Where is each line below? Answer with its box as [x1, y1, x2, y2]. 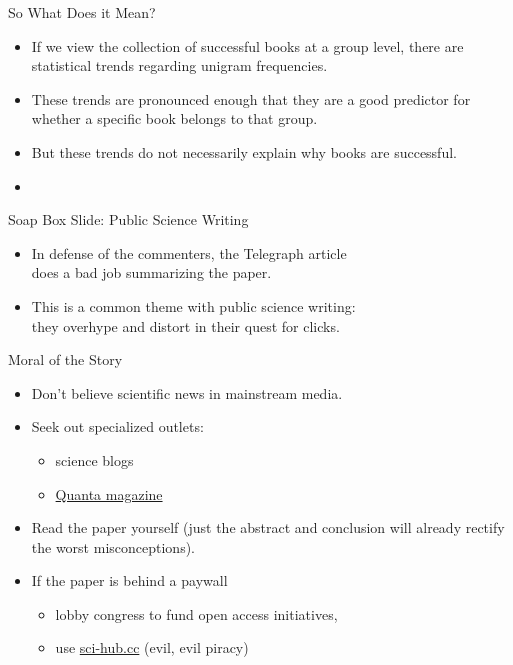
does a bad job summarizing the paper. [31, 262, 272, 283]
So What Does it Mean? [8, 2, 156, 22]
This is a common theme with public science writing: [31, 295, 356, 316]
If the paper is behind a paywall [31, 570, 228, 591]
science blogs [55, 449, 134, 470]
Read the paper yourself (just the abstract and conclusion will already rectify [31, 517, 505, 538]
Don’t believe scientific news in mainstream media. [31, 382, 343, 403]
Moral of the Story [8, 349, 123, 370]
